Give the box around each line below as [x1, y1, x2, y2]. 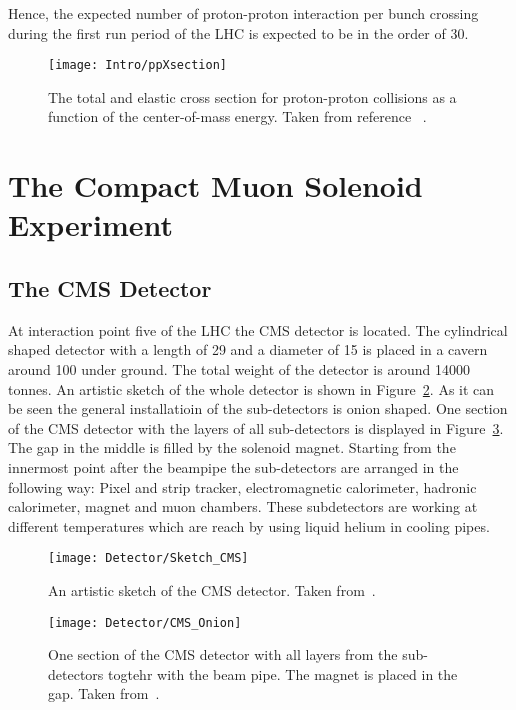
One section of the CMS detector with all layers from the [48, 644, 398, 665]
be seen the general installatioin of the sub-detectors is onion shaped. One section [8, 398, 508, 419]
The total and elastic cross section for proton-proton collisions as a [48, 86, 457, 107]
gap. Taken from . [48, 683, 160, 704]
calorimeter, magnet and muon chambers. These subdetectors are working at [8, 496, 478, 517]
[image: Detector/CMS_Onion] [48, 615, 242, 630]
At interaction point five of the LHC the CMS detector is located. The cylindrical [8, 319, 508, 340]
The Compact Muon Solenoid [8, 165, 423, 206]
